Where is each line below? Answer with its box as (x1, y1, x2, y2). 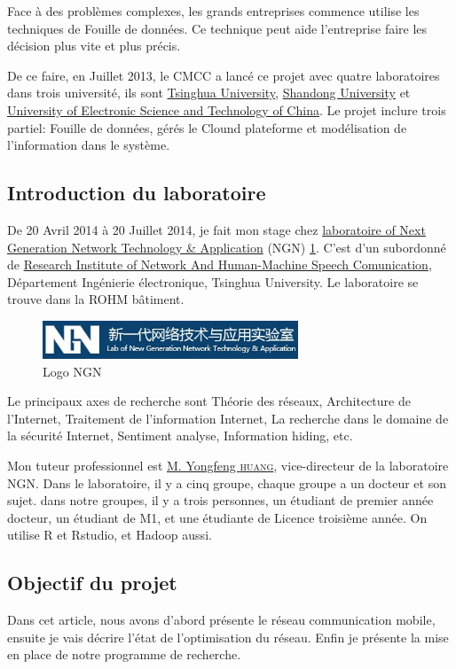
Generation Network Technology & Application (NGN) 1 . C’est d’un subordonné (7, 237, 446, 256)
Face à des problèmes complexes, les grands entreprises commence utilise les (7, 2, 420, 19)
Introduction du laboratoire (7, 179, 266, 206)
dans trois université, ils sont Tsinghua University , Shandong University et (7, 83, 411, 102)
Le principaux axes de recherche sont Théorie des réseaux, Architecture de (7, 392, 411, 410)
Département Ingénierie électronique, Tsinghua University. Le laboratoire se (7, 272, 419, 291)
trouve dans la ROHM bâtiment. (7, 290, 185, 308)
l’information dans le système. (7, 136, 170, 154)
